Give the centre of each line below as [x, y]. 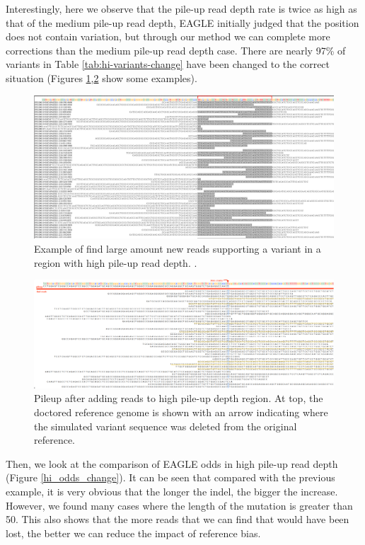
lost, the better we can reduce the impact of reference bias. [133, 533]
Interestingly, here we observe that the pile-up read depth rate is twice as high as [181, 8]
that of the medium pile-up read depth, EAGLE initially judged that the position [182, 22]
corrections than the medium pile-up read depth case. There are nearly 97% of [176, 50]
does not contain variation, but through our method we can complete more [168, 36]
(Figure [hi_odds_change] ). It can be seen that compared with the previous [170, 477]
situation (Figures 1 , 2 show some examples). [102, 78]
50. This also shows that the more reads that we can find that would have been [178, 519]
